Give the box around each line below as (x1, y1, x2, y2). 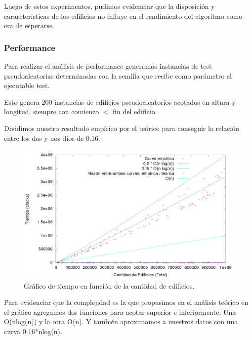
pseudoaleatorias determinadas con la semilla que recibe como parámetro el (4, 70, 232, 81)
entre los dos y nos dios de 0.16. (4, 132, 100, 143)
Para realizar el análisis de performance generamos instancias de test (4, 61, 212, 71)
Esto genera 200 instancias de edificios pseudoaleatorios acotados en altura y (4, 96, 236, 107)
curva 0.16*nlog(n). (4, 326, 62, 336)
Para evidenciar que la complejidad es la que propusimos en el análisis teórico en (4, 297, 249, 307)
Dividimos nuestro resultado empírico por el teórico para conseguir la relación (4, 123, 240, 133)
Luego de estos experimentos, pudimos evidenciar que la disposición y (4, 1, 215, 11)
